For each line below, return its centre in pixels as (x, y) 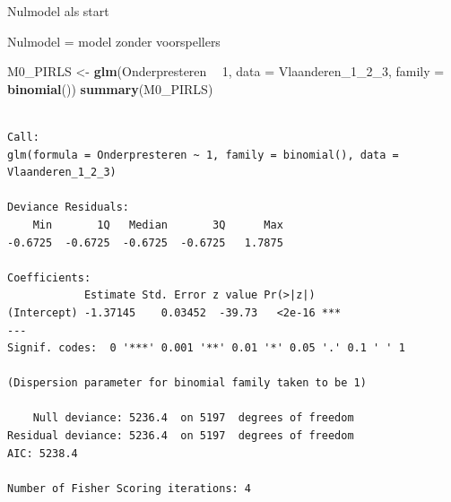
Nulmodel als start (58, 11)
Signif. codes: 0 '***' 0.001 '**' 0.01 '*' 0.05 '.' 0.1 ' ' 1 (206, 348)
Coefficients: (49, 277)
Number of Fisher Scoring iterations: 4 (130, 488)
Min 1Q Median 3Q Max (158, 225)
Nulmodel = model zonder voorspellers (114, 41)
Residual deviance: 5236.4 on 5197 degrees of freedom (181, 436)
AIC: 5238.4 (43, 453)
